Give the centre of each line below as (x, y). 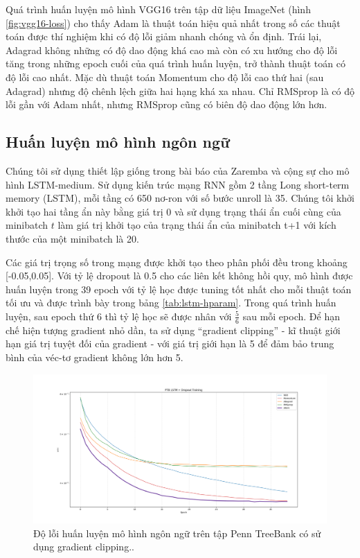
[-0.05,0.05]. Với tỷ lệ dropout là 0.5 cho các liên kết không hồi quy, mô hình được (179, 276)
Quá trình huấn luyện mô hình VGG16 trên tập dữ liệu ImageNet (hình (158, 9)
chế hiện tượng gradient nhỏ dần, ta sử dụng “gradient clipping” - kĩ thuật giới (173, 330)
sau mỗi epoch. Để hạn (291, 316)
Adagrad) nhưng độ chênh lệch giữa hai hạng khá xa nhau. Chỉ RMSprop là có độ (180, 90)
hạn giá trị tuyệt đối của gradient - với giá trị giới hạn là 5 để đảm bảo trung (170, 343)
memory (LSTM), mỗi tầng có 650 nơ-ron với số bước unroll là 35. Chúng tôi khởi (180, 198)
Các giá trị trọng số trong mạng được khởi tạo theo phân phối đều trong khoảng (177, 262)
